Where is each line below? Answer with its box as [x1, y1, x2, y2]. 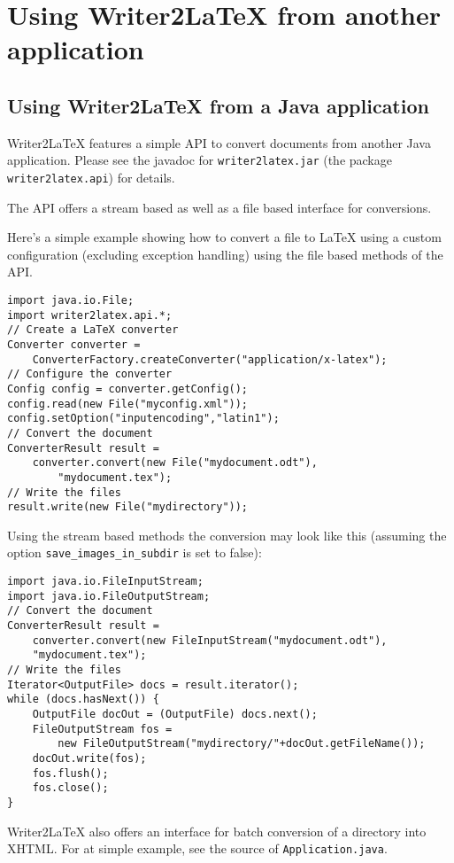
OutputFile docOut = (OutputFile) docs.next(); [32, 708, 318, 721]
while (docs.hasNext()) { [7, 693, 159, 706]
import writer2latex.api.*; [7, 308, 173, 322]
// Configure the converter [7, 368, 173, 381]
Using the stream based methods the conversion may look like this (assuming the [7, 525, 447, 544]
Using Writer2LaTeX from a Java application [7, 91, 429, 119]
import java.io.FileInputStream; [7, 575, 204, 588]
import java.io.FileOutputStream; [7, 589, 211, 603]
